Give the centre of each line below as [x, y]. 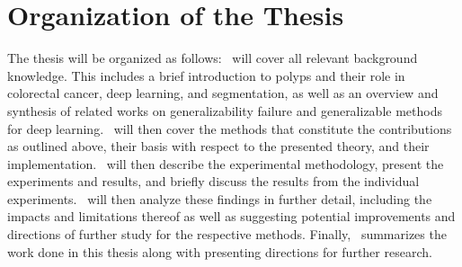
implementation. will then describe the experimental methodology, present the [226, 163]
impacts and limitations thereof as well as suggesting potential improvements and [231, 216]
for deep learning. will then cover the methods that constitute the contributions [230, 128]
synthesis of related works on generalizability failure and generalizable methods [225, 110]
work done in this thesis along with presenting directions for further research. [220, 251]
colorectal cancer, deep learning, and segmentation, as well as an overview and [223, 93]
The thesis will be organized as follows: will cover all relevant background [213, 58]
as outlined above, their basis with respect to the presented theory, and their [218, 146]
